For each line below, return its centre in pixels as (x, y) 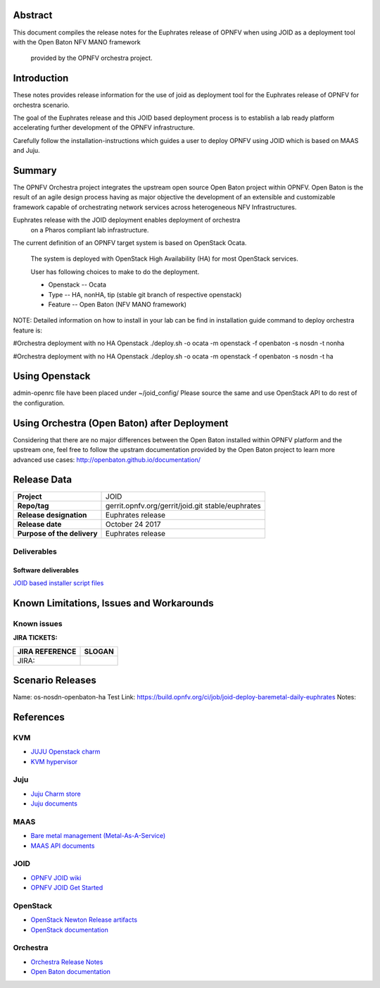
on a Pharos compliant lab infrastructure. (90, 230)
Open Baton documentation (70, 972)
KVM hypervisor (54, 761)
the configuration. (39, 403)
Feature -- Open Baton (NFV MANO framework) (117, 304)
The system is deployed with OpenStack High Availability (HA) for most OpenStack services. (165, 259)
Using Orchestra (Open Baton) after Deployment (121, 423)
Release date (39, 525)
